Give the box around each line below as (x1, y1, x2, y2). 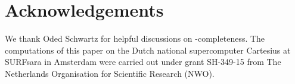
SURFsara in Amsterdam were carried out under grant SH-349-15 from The (5, 55, 281, 68)
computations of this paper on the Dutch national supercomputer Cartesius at (5, 43, 291, 56)
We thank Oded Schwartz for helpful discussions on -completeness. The (5, 32, 265, 45)
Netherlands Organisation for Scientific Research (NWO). (5, 67, 215, 79)
